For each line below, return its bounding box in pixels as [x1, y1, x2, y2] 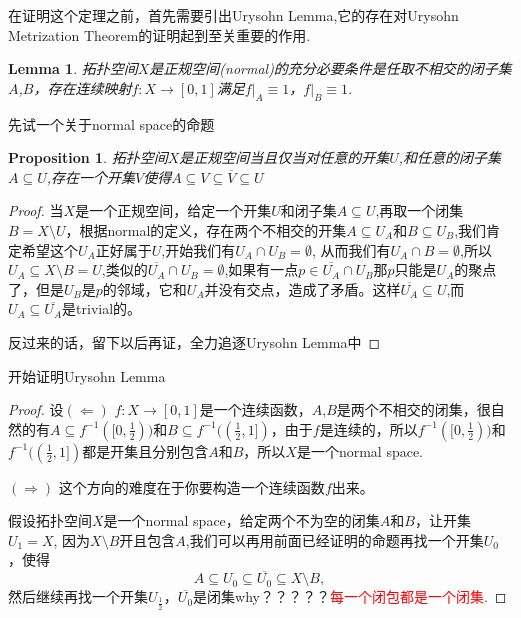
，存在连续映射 [33, 77, 132, 98]
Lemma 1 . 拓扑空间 [8, 58, 138, 79]
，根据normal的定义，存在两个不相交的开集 [65, 219, 347, 240]
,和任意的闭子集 [398, 147, 502, 168]
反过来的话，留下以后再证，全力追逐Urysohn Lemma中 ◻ [8, 331, 381, 352]
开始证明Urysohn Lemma [8, 365, 166, 386]
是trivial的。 [62, 298, 142, 319]
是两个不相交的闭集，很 [336, 399, 491, 420]
